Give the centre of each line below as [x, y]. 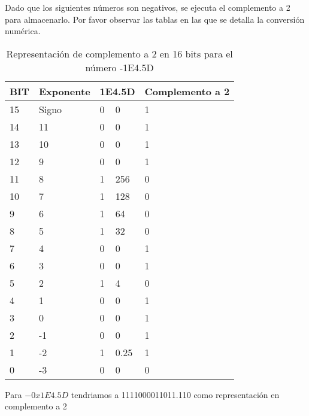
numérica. [23, 31]
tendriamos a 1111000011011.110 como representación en [175, 394]
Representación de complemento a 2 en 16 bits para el [119, 53]
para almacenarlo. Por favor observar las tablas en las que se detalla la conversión [155, 19]
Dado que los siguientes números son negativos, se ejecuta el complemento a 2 [148, 7]
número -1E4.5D [119, 67]
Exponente [64, 91]
